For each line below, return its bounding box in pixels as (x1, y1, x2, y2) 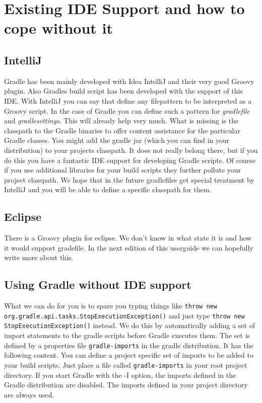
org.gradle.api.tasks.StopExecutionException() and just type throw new (4, 310, 245, 320)
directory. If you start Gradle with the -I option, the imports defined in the (4, 369, 236, 380)
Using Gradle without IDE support (4, 277, 191, 292)
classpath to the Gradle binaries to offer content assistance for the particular (4, 125, 240, 135)
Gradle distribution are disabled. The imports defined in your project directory (4, 379, 248, 390)
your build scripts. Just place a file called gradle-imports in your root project (4, 359, 247, 370)
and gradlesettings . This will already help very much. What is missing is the (4, 115, 239, 126)
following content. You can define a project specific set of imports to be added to (4, 350, 253, 360)
